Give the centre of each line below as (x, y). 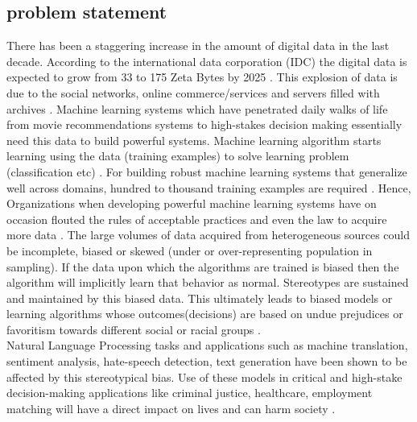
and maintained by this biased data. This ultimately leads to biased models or (200, 298)
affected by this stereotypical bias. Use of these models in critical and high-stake (204, 376)
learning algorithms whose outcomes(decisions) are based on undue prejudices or (205, 314)
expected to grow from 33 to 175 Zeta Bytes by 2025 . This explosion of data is (202, 77)
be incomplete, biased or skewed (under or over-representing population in (190, 250)
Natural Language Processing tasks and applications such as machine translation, (207, 345)
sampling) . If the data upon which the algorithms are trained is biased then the (203, 266)
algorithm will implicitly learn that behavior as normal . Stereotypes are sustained (208, 282)
